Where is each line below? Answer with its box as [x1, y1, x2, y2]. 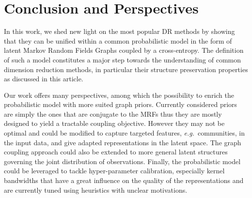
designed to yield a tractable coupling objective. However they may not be [4, 118, 225, 128]
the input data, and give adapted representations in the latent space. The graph [4, 137, 241, 147]
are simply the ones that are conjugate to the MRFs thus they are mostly [4, 108, 222, 119]
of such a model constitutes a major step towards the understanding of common [4, 54, 241, 64]
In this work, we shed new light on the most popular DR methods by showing [4, 26, 235, 36]
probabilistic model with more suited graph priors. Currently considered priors [4, 99, 237, 109]
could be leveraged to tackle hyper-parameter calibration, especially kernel [4, 166, 225, 176]
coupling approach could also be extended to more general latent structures [4, 147, 228, 157]
